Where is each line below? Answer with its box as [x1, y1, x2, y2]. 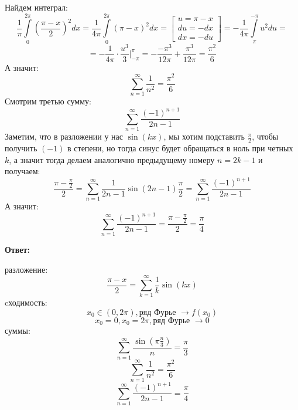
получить [5, 142, 37, 154]
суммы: [5, 324, 30, 337]
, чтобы [252, 130, 279, 143]
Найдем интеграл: [5, 1, 68, 13]
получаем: [5, 165, 40, 177]
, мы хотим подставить [163, 130, 245, 143]
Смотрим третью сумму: [5, 95, 91, 107]
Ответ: [5, 243, 30, 256]
